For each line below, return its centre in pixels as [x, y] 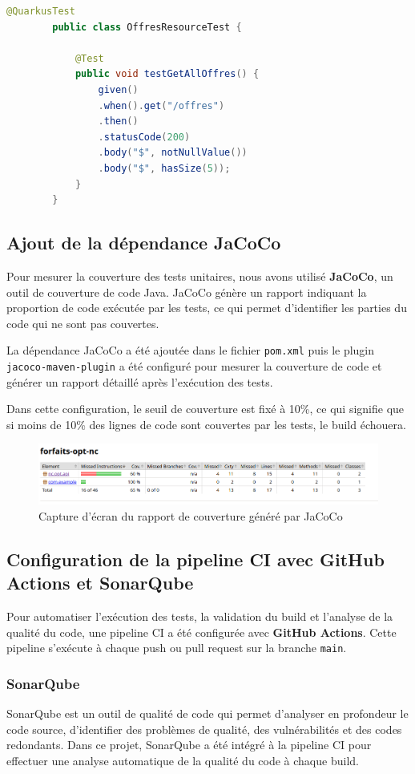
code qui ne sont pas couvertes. [83, 323]
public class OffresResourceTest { [147, 27]
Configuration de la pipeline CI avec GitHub [195, 559]
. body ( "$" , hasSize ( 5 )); [164, 168]
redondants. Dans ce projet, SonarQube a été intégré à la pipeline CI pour [189, 745]
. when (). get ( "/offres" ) [161, 105]
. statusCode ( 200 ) [144, 137]
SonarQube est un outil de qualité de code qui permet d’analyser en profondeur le [207, 713]
